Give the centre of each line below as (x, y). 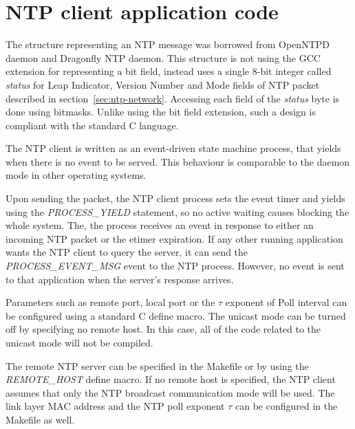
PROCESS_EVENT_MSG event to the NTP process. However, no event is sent (175, 266)
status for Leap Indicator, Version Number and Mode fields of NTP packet (163, 84)
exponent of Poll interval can (286, 302)
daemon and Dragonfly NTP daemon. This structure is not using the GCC (163, 57)
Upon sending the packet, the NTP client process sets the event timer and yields (175, 198)
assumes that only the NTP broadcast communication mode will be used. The (170, 392)
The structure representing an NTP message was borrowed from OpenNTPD (168, 44)
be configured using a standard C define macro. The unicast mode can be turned (176, 315)
